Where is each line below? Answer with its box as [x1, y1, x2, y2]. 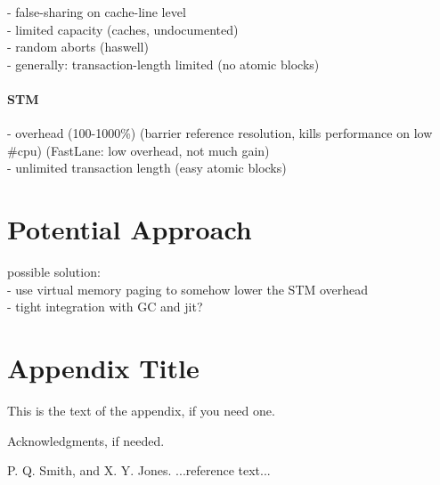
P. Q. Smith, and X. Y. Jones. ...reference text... [7, 461, 271, 480]
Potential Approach [7, 211, 252, 247]
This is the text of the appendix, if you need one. [7, 400, 275, 419]
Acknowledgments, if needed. [7, 431, 165, 449]
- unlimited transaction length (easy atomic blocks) [7, 158, 287, 177]
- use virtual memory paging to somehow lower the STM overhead [7, 279, 369, 298]
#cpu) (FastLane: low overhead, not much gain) [7, 141, 270, 159]
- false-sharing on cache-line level [7, 3, 186, 20]
